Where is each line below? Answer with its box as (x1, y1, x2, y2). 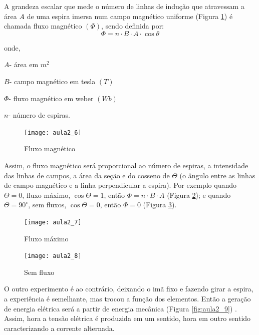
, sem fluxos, (28, 199, 67, 210)
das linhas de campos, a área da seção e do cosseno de (4, 170, 170, 180)
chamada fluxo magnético (4, 21, 82, 31)
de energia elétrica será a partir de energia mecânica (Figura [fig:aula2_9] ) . (4, 303, 237, 313)
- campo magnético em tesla (9, 76, 96, 86)
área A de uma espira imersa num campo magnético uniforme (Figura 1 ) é (4, 11, 233, 21)
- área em (9, 59, 39, 70)
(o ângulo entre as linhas (179, 170, 255, 180)
